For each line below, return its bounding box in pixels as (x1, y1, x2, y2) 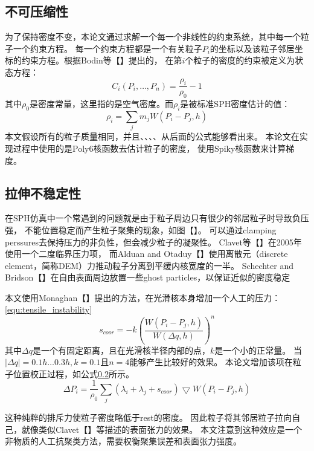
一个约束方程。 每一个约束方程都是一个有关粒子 (13, 42, 202, 54)
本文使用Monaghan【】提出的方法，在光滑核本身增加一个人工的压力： (5, 291, 281, 303)
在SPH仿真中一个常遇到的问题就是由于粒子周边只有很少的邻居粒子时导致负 (5, 212, 301, 224)
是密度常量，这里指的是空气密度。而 (29, 97, 173, 110)
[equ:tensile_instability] (5, 303, 92, 316)
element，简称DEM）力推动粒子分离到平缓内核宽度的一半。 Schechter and (5, 259, 293, 271)
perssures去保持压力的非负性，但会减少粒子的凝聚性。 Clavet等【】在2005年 (5, 235, 302, 248)
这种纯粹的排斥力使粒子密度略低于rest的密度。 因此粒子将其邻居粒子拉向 (5, 411, 292, 424)
